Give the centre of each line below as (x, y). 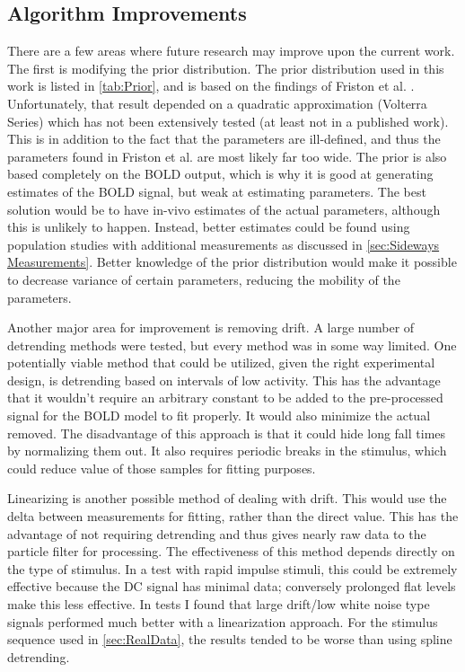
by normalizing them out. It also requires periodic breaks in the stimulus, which (227, 451)
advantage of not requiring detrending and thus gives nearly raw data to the (217, 533)
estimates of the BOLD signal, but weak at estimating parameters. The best (217, 191)
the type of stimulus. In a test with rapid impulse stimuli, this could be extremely (232, 568)
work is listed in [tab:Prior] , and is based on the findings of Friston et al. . (211, 86)
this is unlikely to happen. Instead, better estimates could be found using (209, 227)
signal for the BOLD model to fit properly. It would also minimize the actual (219, 416)
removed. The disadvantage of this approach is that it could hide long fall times (227, 433)
